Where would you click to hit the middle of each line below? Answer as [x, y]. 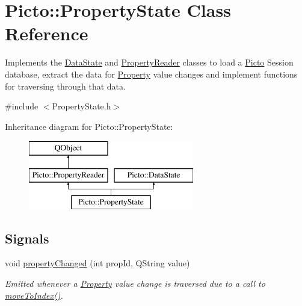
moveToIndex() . [34, 295]
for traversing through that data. [65, 86]
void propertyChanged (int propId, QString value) [97, 263]
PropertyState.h [82, 106]
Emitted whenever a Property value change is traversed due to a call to [135, 283]
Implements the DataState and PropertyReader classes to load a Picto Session [149, 62]
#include [22, 106]
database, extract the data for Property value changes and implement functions [151, 74]
